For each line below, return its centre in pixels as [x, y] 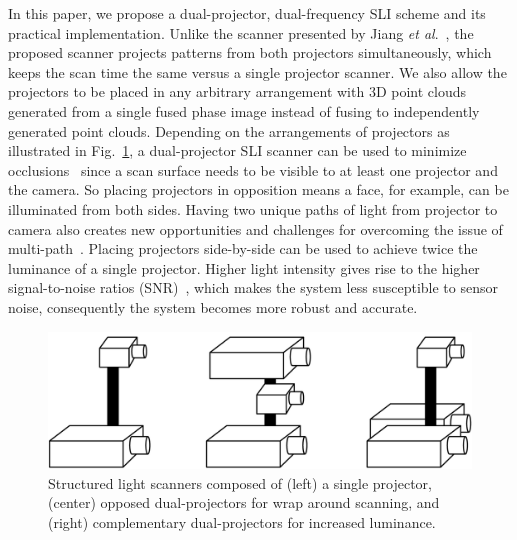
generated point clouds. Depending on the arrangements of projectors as [229, 130]
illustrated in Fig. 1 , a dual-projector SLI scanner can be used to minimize [237, 150]
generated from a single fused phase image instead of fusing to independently [244, 110]
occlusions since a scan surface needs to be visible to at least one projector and [253, 169]
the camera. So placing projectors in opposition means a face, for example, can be [258, 189]
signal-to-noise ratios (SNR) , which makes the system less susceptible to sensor [253, 287]
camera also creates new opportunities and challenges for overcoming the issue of [255, 228]
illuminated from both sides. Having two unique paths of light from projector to [253, 208]
